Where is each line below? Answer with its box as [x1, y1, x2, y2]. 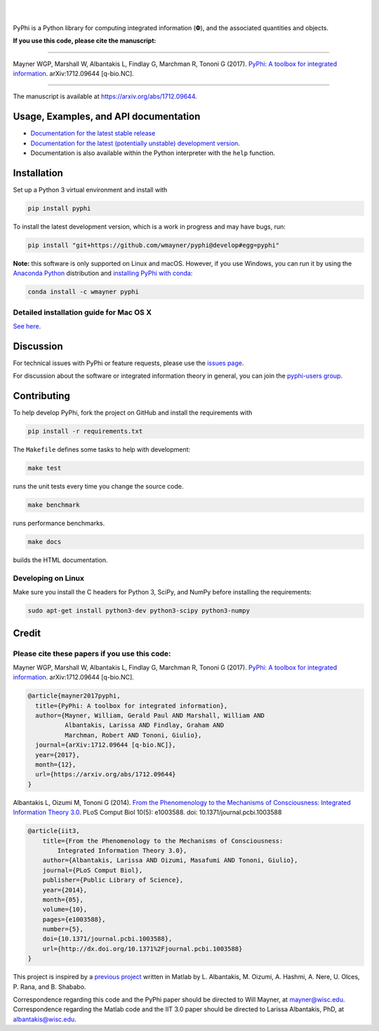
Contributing [13, 390, 70, 402]
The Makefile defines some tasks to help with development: [13, 446, 191, 454]
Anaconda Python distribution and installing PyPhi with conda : [13, 269, 193, 277]
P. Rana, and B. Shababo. [13, 983, 86, 991]
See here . [13, 321, 41, 330]
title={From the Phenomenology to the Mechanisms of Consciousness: [42, 837, 284, 845]
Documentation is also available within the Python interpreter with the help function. [30, 149, 276, 157]
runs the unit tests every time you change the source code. [13, 482, 184, 491]
